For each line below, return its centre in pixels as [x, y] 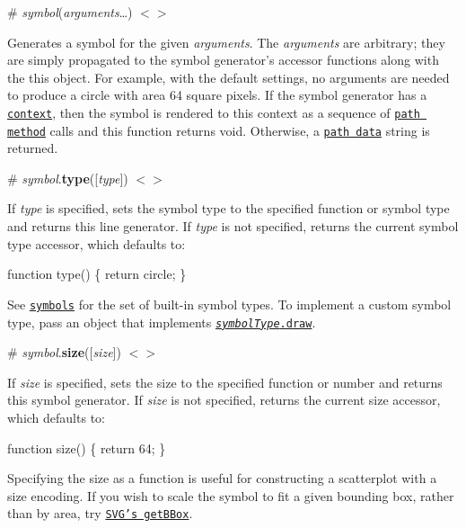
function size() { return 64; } [87, 447]
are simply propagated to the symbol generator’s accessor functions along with [223, 60]
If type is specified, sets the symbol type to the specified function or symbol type [229, 208]
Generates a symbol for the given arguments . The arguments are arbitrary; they [226, 42]
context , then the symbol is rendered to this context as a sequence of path [214, 112]
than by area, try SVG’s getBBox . [100, 513]
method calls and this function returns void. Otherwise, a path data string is [219, 130]
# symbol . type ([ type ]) [68, 178]
